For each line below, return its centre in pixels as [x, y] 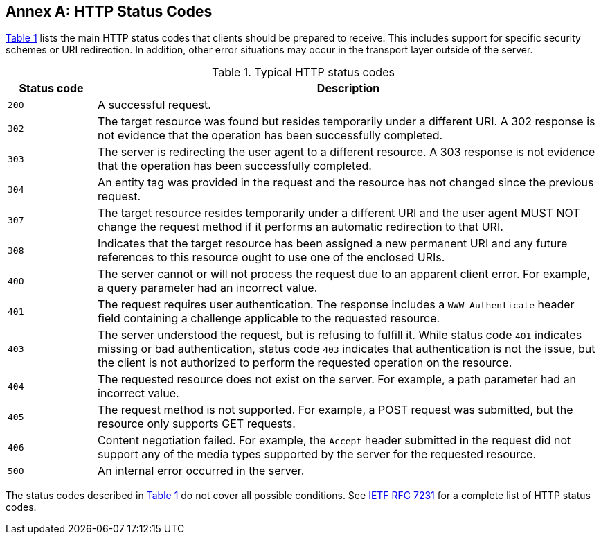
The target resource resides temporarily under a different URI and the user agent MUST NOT [339, 213]
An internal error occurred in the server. [201, 471]
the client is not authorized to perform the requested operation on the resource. [305, 363]
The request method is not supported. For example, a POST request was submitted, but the [335, 410]
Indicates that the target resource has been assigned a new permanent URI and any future [333, 244]
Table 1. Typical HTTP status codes [303, 72]
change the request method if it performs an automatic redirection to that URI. [300, 227]
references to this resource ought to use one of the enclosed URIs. [271, 258]
